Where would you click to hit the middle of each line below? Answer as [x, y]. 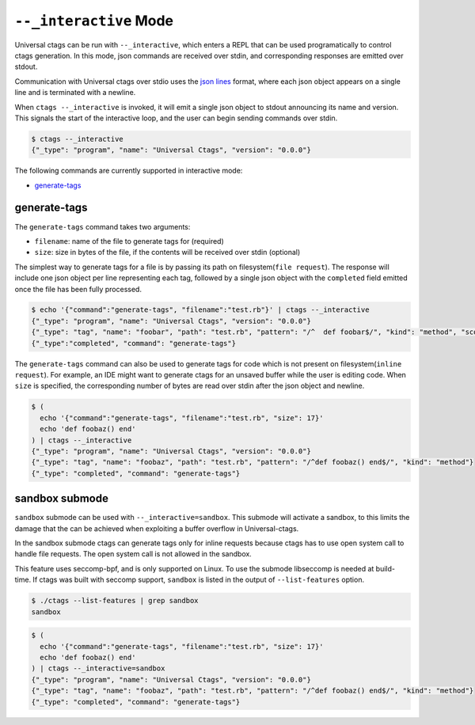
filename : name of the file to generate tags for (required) [129, 241]
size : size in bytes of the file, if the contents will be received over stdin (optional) [167, 252]
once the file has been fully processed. [78, 289]
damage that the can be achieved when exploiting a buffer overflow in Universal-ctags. [157, 528]
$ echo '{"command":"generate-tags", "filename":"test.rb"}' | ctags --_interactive [200, 310]
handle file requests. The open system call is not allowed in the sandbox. [133, 554]
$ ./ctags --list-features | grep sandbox [115, 601]
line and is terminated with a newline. [75, 93]
